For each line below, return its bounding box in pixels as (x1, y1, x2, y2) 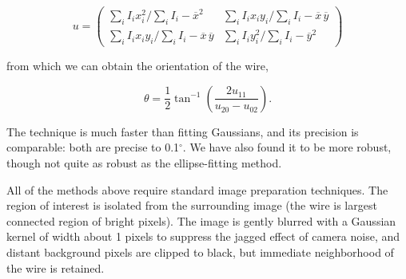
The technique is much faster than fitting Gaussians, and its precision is (6, 123, 359, 139)
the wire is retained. (6, 259, 105, 276)
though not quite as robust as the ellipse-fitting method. (6, 154, 282, 171)
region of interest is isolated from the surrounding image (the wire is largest (6, 197, 377, 214)
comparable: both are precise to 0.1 (6, 139, 180, 155)
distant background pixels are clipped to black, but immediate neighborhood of (6, 243, 394, 260)
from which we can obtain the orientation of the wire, (6, 57, 269, 74)
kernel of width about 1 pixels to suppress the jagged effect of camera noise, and (6, 228, 400, 245)
